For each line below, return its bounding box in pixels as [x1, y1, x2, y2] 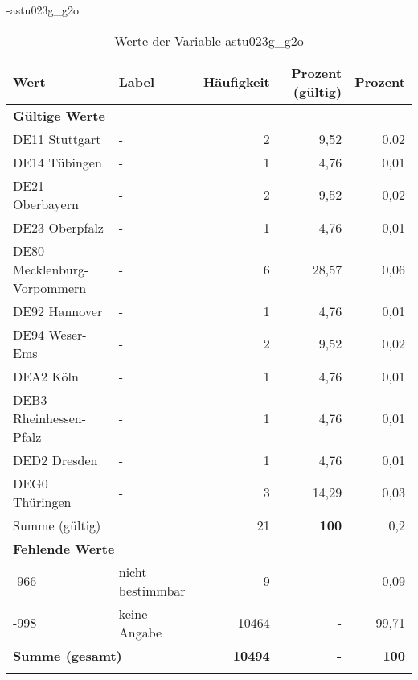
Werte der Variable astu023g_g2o [114, 31, 304, 50]
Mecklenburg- [13, 259, 89, 278]
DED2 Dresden [13, 450, 98, 469]
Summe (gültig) [13, 515, 101, 534]
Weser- [48, 324, 87, 344]
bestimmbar [118, 580, 186, 600]
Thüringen [13, 492, 72, 511]
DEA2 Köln [13, 366, 79, 385]
